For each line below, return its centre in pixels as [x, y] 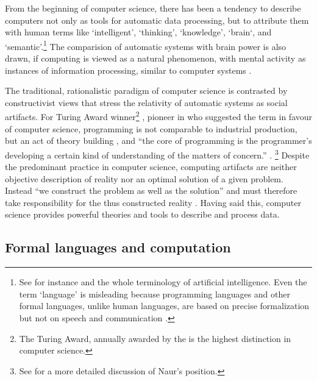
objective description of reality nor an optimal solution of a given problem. [144, 178]
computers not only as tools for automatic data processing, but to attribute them [157, 20]
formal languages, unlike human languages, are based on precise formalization [164, 306]
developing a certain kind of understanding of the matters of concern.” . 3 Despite [157, 154]
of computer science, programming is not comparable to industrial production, [151, 128]
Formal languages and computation [118, 247]
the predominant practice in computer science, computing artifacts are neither [151, 167]
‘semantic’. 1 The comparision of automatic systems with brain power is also [146, 45]
